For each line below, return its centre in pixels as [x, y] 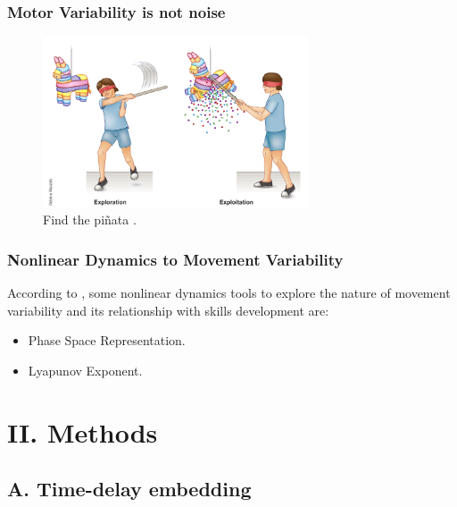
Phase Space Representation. [107, 340]
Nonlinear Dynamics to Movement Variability [175, 259]
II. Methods [83, 431]
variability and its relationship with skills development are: [168, 310]
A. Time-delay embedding [129, 489]
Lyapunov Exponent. [85, 371]
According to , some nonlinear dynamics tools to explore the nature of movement [229, 293]
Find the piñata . [90, 220]
